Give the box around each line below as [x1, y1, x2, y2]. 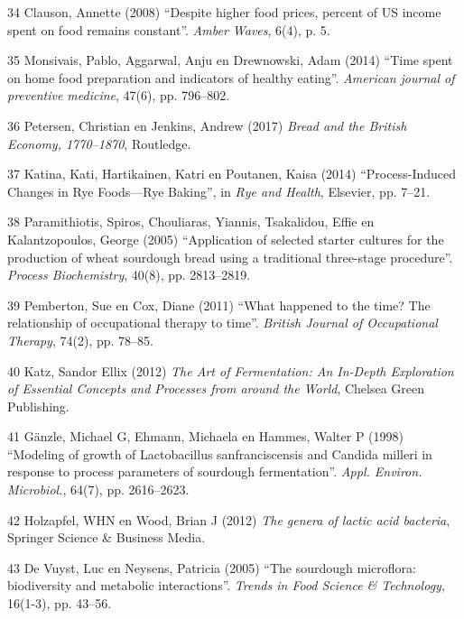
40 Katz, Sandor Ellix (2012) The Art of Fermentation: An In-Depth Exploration [7, 361, 454, 380]
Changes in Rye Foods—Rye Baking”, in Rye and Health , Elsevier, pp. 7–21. [7, 181, 431, 200]
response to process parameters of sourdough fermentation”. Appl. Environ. [7, 462, 422, 481]
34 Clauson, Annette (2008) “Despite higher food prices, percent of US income [7, 3, 441, 21]
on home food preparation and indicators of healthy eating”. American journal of [7, 68, 455, 87]
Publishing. [7, 396, 70, 415]
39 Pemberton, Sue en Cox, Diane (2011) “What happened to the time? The [7, 295, 431, 314]
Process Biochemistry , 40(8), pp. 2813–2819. [7, 265, 251, 284]
